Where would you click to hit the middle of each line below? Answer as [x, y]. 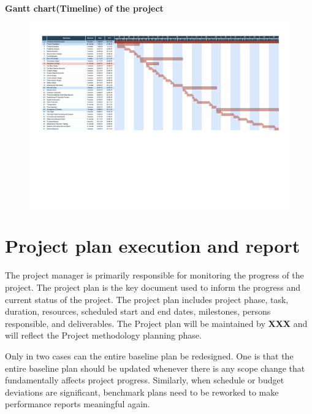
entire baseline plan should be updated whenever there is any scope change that [155, 368]
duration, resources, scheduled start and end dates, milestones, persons [138, 311]
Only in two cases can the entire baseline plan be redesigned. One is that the [149, 355]
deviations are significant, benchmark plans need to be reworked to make [142, 392]
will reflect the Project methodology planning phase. [103, 335]
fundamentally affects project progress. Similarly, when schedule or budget [145, 380]
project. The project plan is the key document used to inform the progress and [153, 287]
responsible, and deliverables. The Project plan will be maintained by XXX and [156, 323]
